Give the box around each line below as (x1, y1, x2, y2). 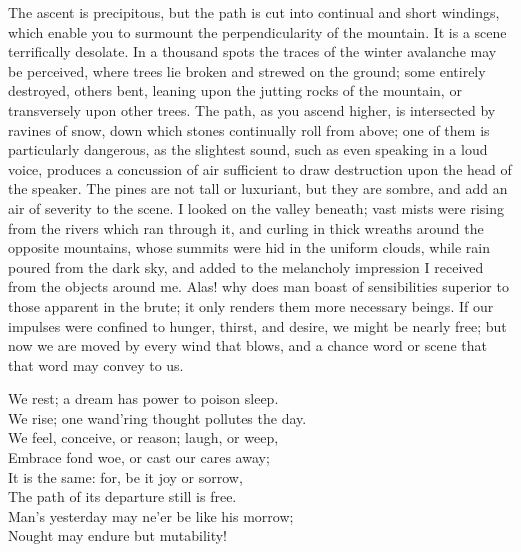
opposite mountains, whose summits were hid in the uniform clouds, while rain (8, 237, 491, 258)
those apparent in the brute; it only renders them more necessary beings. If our (8, 295, 494, 316)
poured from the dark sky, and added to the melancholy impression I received (8, 256, 484, 277)
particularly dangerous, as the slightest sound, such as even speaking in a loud (8, 139, 488, 160)
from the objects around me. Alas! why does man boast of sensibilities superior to (8, 276, 509, 297)
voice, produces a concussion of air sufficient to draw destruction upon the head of (8, 158, 512, 179)
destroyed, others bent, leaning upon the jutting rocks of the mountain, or (8, 80, 462, 101)
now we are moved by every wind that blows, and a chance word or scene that (8, 335, 487, 356)
